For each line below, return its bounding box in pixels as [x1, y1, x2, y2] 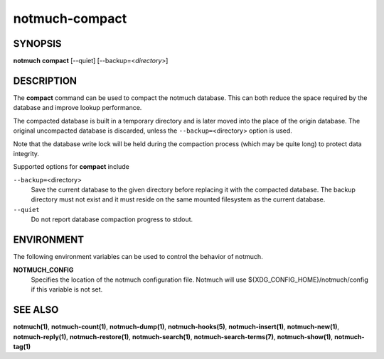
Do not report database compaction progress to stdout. [31, 215, 193, 223]
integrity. [13, 149, 39, 158]
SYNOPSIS [13, 38, 62, 50]
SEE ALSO [13, 304, 59, 316]
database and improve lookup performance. [13, 104, 142, 112]
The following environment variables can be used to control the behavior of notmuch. [13, 253, 263, 261]
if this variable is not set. [31, 285, 103, 294]
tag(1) [13, 343, 31, 351]
